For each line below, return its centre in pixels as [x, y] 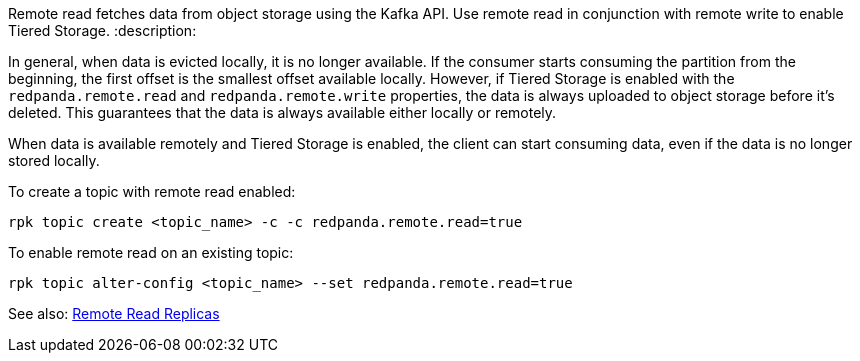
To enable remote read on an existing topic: [151, 252]
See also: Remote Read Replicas [114, 313]
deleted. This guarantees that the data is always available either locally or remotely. [282, 112]
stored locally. [54, 160]
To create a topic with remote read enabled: [152, 191]
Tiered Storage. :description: [102, 30]
